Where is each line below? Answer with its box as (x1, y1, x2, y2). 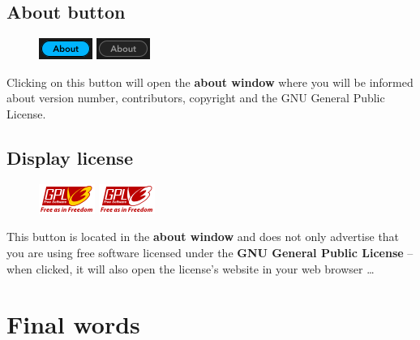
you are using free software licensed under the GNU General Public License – (6, 243, 414, 260)
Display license (6, 144, 133, 170)
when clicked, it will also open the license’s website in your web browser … (6, 260, 375, 277)
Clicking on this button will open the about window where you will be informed (6, 73, 414, 90)
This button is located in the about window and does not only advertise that (6, 228, 400, 245)
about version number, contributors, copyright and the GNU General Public (6, 89, 385, 106)
